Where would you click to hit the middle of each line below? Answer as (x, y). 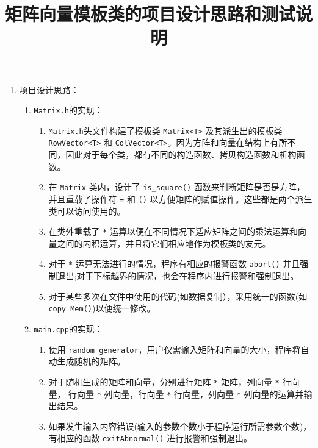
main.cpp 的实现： (68, 328)
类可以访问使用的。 (87, 211)
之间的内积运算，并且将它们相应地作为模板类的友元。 (164, 243)
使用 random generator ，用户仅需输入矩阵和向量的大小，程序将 (175, 349)
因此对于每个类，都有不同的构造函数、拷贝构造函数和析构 (181, 155)
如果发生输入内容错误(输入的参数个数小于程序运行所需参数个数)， (180, 426)
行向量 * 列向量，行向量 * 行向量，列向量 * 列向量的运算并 (186, 393)
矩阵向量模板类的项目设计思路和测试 (150, 14)
